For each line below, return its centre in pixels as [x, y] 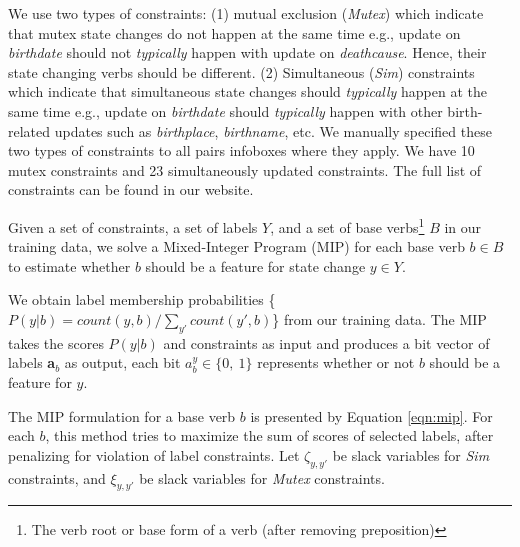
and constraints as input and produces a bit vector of [326, 342]
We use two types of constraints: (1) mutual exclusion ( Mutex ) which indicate [246, 13]
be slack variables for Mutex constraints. [262, 477]
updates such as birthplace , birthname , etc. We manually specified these [273, 130]
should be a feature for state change [255, 265]
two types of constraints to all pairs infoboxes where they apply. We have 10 [241, 150]
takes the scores [56, 342]
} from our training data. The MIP [379, 318]
